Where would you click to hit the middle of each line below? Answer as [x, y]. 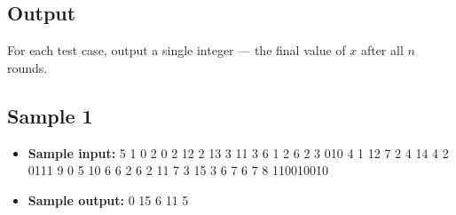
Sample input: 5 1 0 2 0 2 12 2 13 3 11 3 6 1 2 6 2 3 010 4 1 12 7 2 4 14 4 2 [238, 152]
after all [382, 50]
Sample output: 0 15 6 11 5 [108, 199]
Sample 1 [50, 115]
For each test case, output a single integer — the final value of [177, 50]
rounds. [28, 67]
